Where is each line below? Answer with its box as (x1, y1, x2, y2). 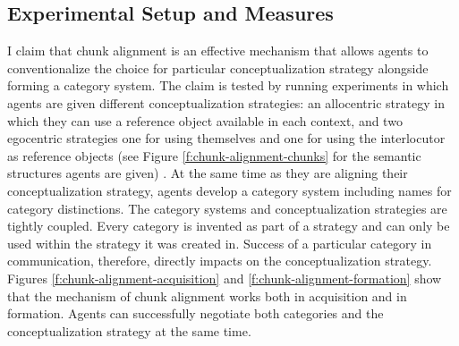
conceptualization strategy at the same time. (7, 321, 251, 340)
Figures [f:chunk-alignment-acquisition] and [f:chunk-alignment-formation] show (7, 268, 442, 287)
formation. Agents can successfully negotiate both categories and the (7, 304, 384, 323)
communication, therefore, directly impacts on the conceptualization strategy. (7, 251, 432, 270)
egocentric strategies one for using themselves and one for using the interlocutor (7, 129, 446, 148)
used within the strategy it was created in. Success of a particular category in (7, 233, 432, 252)
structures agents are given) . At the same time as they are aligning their (7, 164, 408, 182)
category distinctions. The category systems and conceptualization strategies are (7, 198, 447, 217)
